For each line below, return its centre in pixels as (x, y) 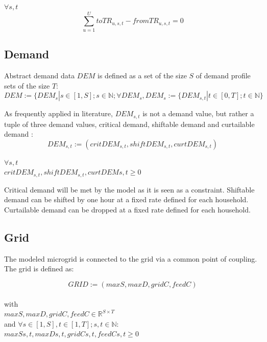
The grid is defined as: (39, 269)
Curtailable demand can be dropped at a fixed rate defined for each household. (127, 209)
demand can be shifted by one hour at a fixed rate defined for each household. (126, 199)
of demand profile (223, 75)
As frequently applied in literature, (58, 113)
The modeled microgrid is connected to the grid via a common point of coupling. (131, 258)
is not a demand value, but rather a (198, 113)
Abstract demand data (40, 75)
